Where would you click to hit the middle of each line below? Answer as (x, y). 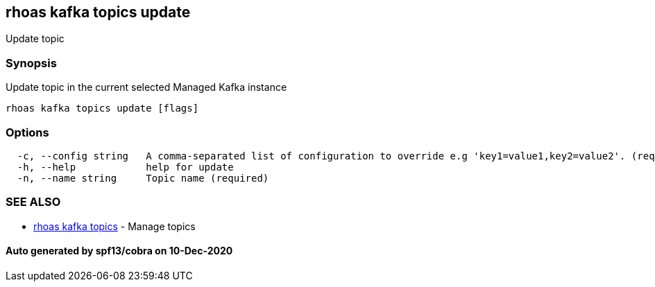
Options (27, 132)
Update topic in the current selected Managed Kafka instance (146, 87)
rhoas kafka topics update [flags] (102, 108)
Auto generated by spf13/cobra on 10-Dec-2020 (119, 251)
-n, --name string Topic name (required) (143, 178)
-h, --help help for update (125, 167)
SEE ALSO (33, 202)
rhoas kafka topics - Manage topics (114, 226)
